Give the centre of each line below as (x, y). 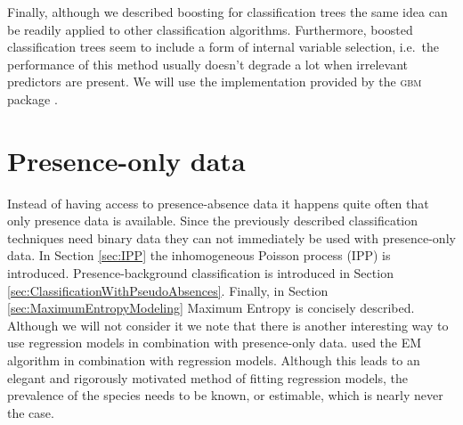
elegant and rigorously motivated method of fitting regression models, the (208, 377)
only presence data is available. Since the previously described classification (213, 221)
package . (32, 98)
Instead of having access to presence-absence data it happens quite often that (218, 203)
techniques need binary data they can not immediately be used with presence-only (231, 237)
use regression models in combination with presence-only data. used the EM (215, 343)
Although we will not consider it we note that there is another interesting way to (228, 325)
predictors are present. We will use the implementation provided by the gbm (215, 82)
